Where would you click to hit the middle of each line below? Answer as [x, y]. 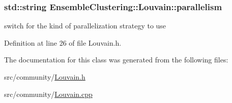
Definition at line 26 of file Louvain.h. [63, 42]
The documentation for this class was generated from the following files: [116, 60]
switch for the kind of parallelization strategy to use [85, 26]
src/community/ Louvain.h [45, 77]
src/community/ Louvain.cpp [48, 94]
